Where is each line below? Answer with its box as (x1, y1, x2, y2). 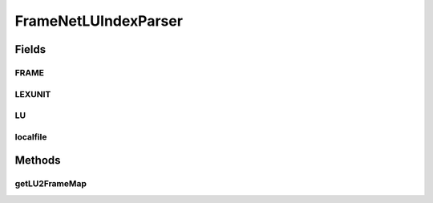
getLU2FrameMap (14, 178, 87, 189)
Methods (14, 153, 61, 168)
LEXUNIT (14, 88, 51, 99)
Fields (14, 43, 47, 56)
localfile (14, 131, 47, 142)
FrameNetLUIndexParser (14, 12, 184, 30)
